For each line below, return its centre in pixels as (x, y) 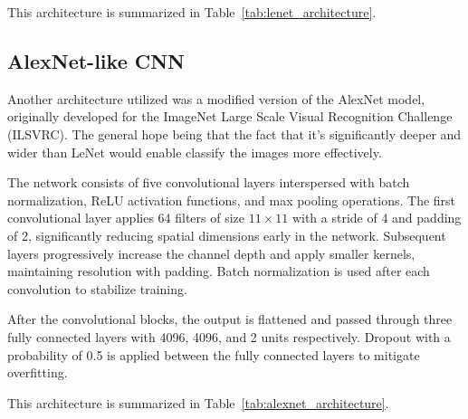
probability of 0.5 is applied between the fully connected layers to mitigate (214, 354)
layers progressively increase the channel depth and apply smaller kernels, (211, 253)
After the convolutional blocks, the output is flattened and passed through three (230, 319)
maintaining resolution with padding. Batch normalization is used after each (219, 271)
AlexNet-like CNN (96, 60)
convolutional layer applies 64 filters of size (126, 218)
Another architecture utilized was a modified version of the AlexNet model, (216, 98)
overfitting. (38, 372)
